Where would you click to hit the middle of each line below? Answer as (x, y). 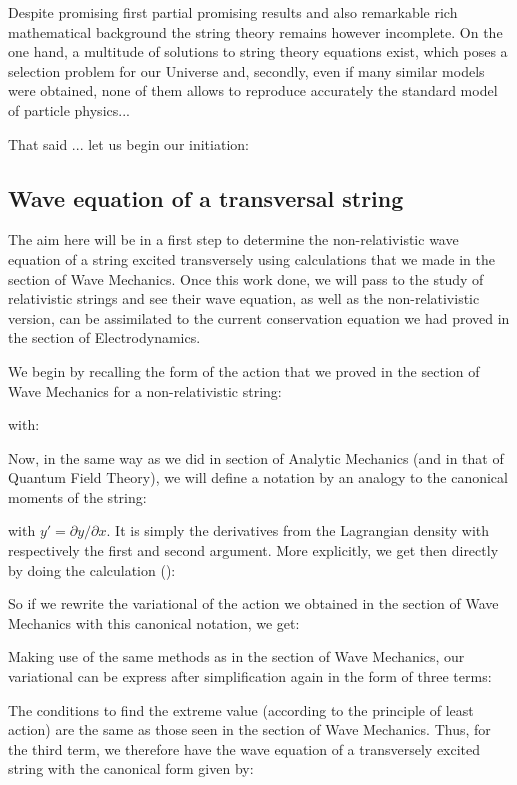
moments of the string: (77, 496)
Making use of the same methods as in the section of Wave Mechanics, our (236, 656)
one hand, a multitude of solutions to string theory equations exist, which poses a (258, 51)
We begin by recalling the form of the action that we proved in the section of (244, 370)
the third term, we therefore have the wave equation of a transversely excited (244, 748)
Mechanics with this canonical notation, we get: (154, 622)
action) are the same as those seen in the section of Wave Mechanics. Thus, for (249, 729)
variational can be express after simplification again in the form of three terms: (250, 676)
